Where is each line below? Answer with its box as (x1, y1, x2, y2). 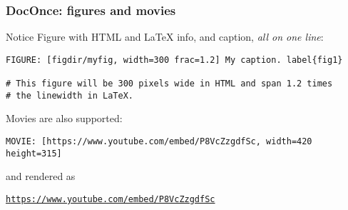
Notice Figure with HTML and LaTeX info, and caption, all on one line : (6, 29, 324, 44)
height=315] (6, 148, 62, 159)
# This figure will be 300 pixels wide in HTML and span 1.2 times (6, 79, 333, 89)
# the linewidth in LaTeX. (6, 90, 133, 101)
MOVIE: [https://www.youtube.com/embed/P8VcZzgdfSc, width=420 (6, 136, 312, 147)
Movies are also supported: (6, 111, 123, 126)
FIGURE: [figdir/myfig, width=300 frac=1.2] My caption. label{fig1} (6, 54, 343, 65)
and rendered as (6, 169, 76, 184)
